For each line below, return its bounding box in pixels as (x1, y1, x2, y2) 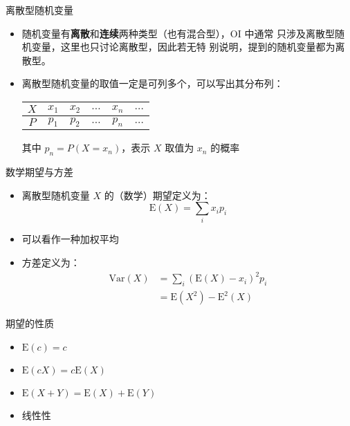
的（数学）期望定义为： (104, 187, 211, 202)
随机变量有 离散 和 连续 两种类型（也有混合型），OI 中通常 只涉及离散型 (21, 26, 335, 40)
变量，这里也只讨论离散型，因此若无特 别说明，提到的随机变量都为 (31, 39, 335, 54)
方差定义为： (21, 255, 80, 270)
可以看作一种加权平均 (21, 232, 119, 246)
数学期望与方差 (6, 164, 73, 178)
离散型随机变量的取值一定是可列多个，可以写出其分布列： (21, 76, 284, 91)
